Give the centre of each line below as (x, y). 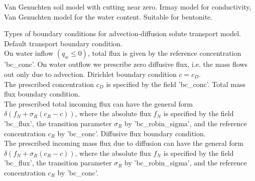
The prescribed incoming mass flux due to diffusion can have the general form (124, 143)
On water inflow (29, 53)
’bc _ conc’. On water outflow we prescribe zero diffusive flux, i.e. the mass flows (126, 64)
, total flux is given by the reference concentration (164, 53)
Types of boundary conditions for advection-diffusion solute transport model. (122, 33)
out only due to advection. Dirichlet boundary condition (90, 74)
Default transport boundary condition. (63, 43)
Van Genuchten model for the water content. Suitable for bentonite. (108, 16)
